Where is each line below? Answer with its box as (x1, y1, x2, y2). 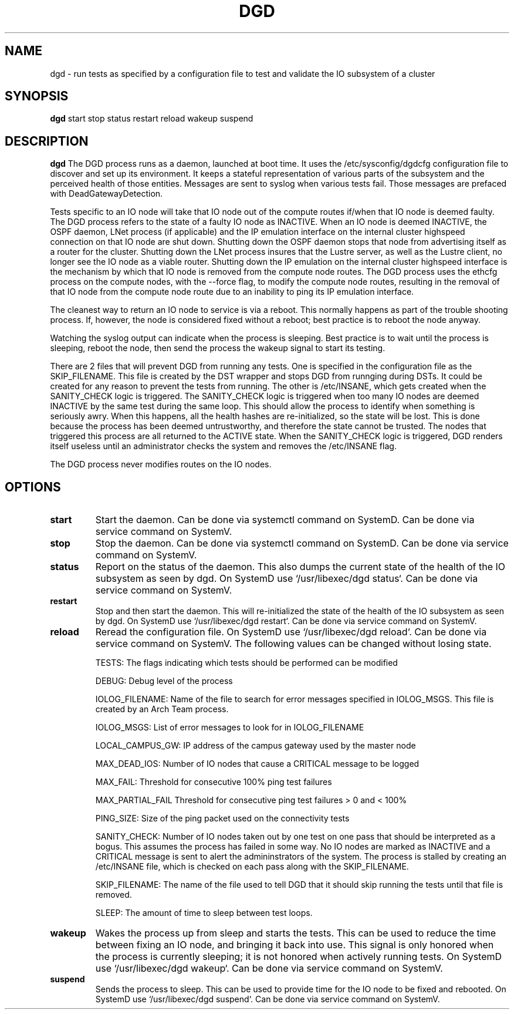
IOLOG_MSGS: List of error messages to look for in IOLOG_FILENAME (95, 722, 364, 733)
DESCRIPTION (5, 133, 89, 149)
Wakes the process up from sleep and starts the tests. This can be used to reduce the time (95, 927, 496, 939)
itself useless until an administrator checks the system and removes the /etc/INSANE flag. (50, 441, 397, 452)
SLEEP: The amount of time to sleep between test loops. (95, 908, 313, 918)
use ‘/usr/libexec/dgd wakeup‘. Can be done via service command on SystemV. (95, 962, 443, 975)
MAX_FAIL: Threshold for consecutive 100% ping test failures (95, 777, 332, 787)
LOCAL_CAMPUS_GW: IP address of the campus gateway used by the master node (95, 740, 416, 751)
